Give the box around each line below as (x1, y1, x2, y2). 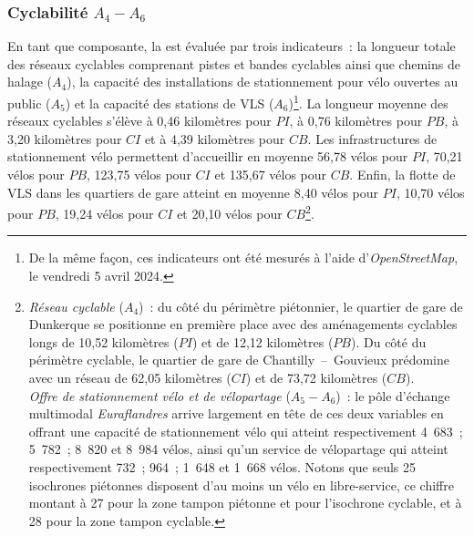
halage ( (7, 72, 52, 91)
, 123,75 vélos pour (87, 165, 191, 184)
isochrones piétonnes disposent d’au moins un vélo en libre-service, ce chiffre (28, 475, 454, 494)
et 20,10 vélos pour (177, 203, 283, 222)
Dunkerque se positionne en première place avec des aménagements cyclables (28, 314, 458, 334)
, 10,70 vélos (396, 182, 465, 201)
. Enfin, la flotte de (349, 165, 456, 184)
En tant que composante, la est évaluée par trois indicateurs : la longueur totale (7, 36, 456, 56)
